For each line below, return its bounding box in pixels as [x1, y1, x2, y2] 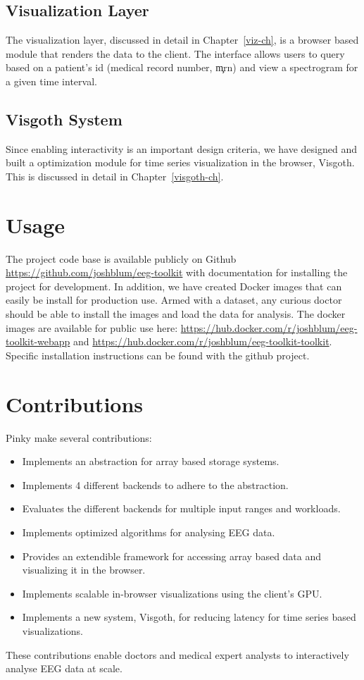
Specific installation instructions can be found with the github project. [6, 347, 310, 362]
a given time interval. [6, 73, 97, 88]
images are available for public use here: [6, 320, 178, 335]
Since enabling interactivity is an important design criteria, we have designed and [6, 141, 357, 156]
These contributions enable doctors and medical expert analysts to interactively [6, 647, 349, 662]
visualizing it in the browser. [22, 562, 146, 577]
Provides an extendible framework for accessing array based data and [22, 548, 322, 563]
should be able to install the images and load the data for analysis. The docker [6, 307, 346, 321]
